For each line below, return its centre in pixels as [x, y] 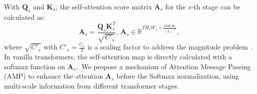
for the [175, 6]
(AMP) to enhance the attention [54, 76]
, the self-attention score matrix [104, 6]
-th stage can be [216, 6]
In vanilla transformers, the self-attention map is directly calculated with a [118, 56]
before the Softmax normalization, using [178, 76]
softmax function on [35, 66]
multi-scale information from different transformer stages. [92, 85]
